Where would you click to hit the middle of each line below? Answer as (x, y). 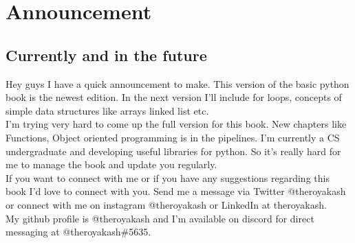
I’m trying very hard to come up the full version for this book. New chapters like (176, 124)
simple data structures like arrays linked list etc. (107, 110)
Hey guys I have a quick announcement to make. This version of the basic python (177, 83)
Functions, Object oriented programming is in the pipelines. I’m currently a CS (173, 137)
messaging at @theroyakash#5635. (78, 232)
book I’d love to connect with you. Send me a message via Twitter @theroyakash (176, 191)
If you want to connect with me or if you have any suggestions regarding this (168, 177)
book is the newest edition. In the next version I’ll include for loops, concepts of (174, 97)
